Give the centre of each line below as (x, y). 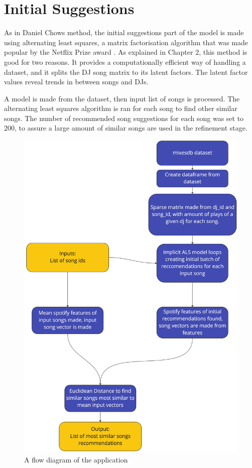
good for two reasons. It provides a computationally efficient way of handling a (125, 62)
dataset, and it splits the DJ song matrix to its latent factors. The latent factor (126, 72)
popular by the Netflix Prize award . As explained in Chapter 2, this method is (126, 52)
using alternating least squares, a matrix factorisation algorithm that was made (126, 42)
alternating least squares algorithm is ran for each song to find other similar (121, 108)
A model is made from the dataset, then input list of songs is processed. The (122, 98)
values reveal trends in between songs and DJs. (76, 82)
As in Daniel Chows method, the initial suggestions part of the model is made (124, 32)
